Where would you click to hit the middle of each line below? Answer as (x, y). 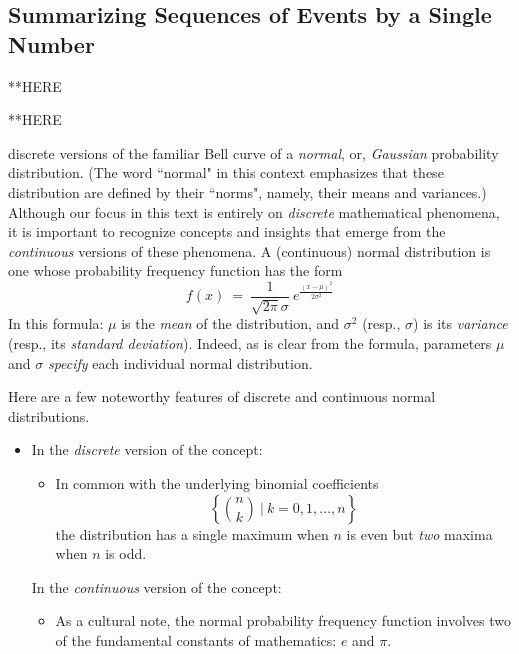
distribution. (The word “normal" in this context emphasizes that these (226, 172)
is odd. (126, 553)
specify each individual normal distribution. (180, 362)
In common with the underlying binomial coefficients (217, 482)
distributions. (49, 415)
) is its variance (460, 323)
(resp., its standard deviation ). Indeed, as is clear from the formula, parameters (250, 342)
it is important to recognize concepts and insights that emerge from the (227, 231)
